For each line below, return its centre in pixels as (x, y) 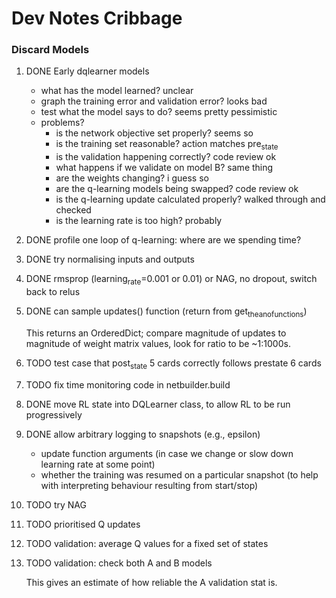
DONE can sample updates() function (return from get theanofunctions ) (166, 312)
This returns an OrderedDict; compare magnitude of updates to (156, 333)
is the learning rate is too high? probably (139, 221)
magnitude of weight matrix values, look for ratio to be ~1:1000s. (158, 343)
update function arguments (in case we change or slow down (167, 453)
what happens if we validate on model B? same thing (164, 168)
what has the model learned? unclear (117, 91)
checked (73, 210)
